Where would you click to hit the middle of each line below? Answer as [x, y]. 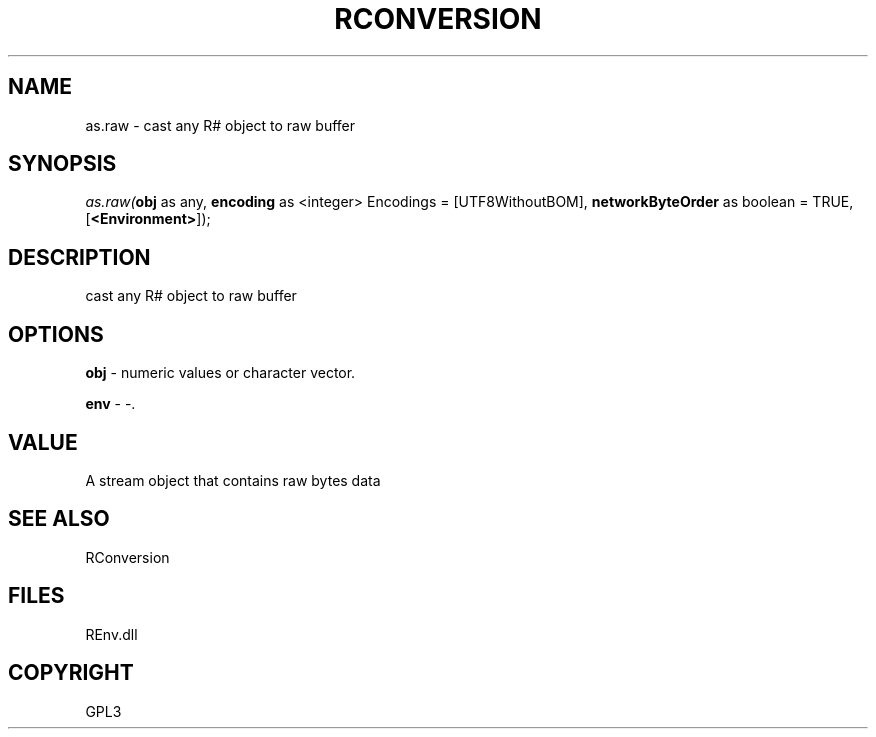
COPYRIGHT [71, 673]
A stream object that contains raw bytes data [233, 480]
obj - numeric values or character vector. [220, 373]
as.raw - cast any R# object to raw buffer [220, 125]
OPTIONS [56, 334]
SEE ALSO [59, 519]
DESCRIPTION [79, 257]
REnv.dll [111, 634]
